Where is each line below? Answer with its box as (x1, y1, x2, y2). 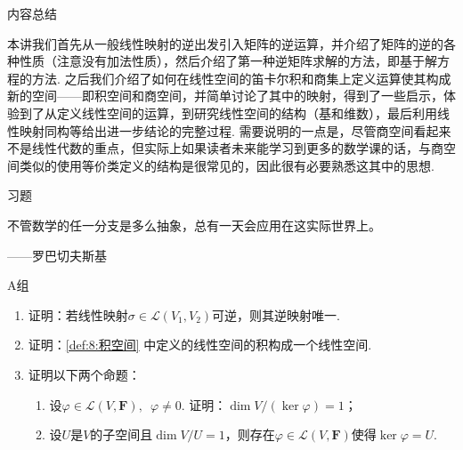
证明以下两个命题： (28, 365, 141, 383)
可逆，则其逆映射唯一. (212, 305, 340, 324)
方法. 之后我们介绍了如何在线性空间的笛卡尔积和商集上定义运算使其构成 (31, 68, 451, 87)
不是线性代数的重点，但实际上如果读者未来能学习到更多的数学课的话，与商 (7, 139, 443, 157)
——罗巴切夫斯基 (7, 245, 107, 264)
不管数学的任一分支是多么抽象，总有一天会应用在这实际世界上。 (7, 215, 381, 234)
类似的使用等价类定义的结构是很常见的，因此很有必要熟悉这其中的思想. (19, 156, 435, 174)
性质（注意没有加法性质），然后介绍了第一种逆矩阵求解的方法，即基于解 (19, 52, 437, 70)
